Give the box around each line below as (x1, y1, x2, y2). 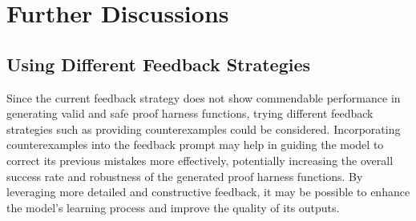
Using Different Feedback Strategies (6, 51, 311, 76)
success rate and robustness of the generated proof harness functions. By (6, 167, 363, 184)
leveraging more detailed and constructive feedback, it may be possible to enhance (6, 183, 410, 200)
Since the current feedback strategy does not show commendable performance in (6, 89, 401, 106)
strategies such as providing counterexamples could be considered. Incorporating (6, 120, 401, 137)
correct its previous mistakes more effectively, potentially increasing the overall (6, 151, 394, 168)
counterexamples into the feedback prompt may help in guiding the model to (6, 136, 384, 153)
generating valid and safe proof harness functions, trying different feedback (6, 105, 374, 122)
